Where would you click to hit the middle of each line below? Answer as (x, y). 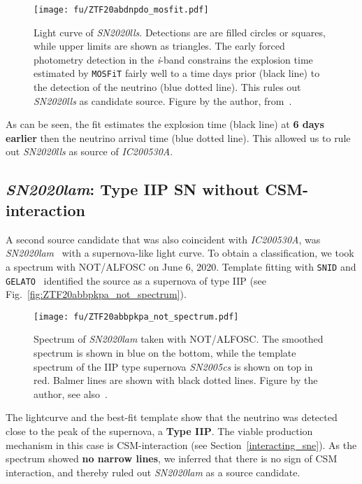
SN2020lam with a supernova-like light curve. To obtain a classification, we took (180, 253)
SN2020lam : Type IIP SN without (133, 189)
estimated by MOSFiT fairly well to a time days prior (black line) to (177, 73)
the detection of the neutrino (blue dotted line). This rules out (167, 87)
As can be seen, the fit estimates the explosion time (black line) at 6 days (165, 124)
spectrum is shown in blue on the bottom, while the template (165, 353)
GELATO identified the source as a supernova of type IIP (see (136, 280)
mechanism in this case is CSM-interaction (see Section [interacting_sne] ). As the (181, 444)
